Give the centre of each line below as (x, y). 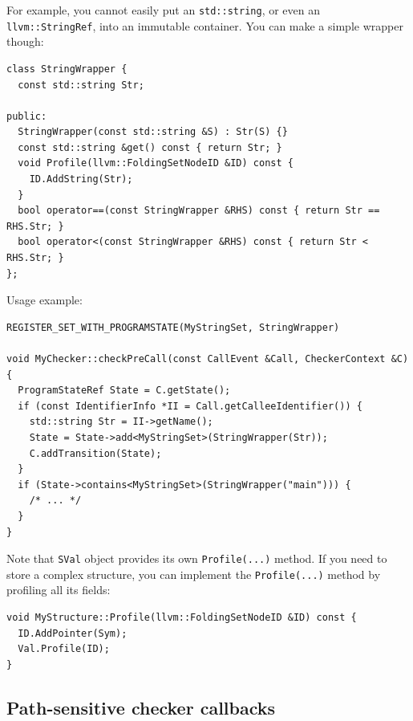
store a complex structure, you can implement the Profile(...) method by (194, 574)
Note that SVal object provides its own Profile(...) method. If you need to (197, 558)
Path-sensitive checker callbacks (141, 707)
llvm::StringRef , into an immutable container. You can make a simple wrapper (205, 25)
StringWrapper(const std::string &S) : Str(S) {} (153, 132)
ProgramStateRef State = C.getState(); (124, 391)
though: (25, 41)
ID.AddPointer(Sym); (73, 633)
